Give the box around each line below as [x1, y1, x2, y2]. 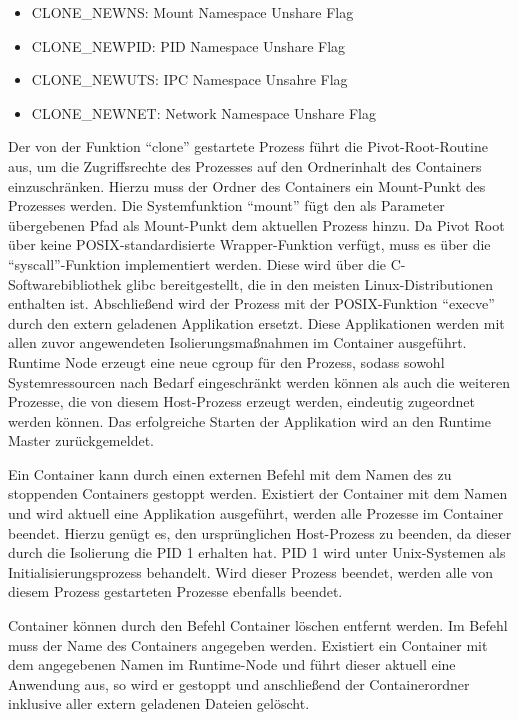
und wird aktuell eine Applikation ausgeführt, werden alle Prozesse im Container [8, 503, 504, 524]
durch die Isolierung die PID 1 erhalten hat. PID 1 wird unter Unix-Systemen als [8, 542, 506, 563]
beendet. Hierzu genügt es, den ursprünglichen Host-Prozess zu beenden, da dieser [8, 522, 512, 543]
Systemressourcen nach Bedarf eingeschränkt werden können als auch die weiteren [8, 371, 511, 392]
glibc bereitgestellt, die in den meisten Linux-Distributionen [126, 273, 493, 294]
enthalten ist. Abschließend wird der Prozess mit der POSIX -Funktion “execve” [8, 293, 495, 314]
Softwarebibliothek [8, 273, 122, 294]
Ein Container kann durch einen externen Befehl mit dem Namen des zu [8, 463, 452, 484]
